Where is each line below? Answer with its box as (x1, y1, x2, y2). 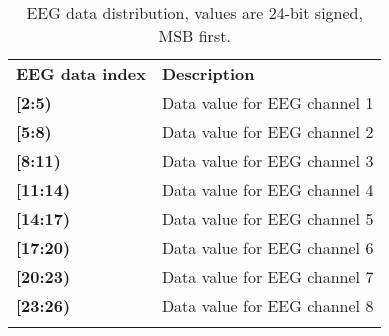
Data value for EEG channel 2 (161, 120, 374, 143)
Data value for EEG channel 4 (161, 178, 374, 201)
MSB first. (158, 24, 231, 47)
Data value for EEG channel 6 (161, 236, 374, 259)
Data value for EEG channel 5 (161, 207, 374, 230)
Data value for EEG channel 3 (161, 149, 374, 172)
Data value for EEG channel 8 (161, 294, 374, 317)
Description (161, 62, 255, 85)
